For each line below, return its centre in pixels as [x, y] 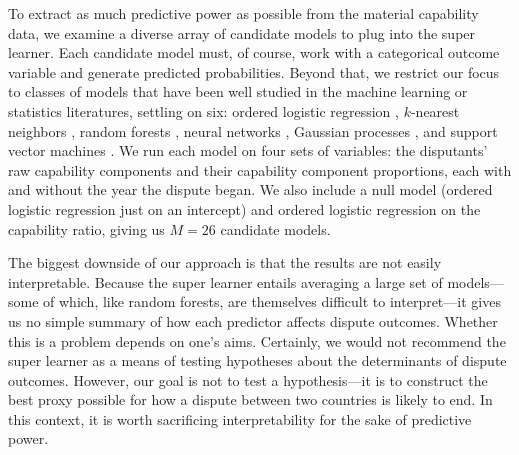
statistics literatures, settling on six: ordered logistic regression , [203, 110]
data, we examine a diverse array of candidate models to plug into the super [242, 32]
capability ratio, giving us [86, 228]
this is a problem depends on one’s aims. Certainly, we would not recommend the [257, 340]
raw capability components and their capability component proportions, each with [260, 169]
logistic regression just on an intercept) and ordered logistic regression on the [244, 208]
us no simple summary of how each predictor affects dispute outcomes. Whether [253, 320]
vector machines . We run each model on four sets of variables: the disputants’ [248, 150]
